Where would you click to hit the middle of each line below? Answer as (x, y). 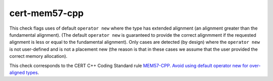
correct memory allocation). (38, 56)
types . (33, 72)
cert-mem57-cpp (47, 13)
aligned (17, 72)
